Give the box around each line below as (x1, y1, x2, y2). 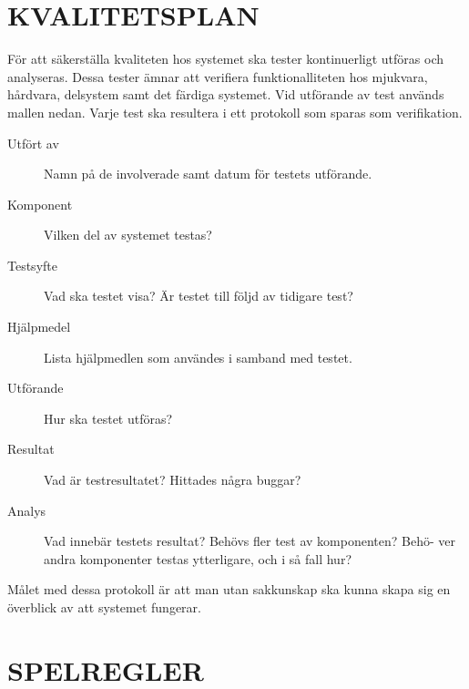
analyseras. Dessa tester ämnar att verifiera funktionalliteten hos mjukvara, (7, 67, 428, 86)
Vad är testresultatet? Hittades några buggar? (44, 470, 301, 489)
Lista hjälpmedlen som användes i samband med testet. (44, 347, 352, 366)
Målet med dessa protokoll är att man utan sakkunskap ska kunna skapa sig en (7, 580, 451, 599)
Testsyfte (7, 255, 57, 274)
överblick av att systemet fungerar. (7, 598, 201, 616)
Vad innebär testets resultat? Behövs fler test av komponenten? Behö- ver (44, 531, 455, 550)
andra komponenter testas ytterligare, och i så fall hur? (44, 549, 352, 568)
